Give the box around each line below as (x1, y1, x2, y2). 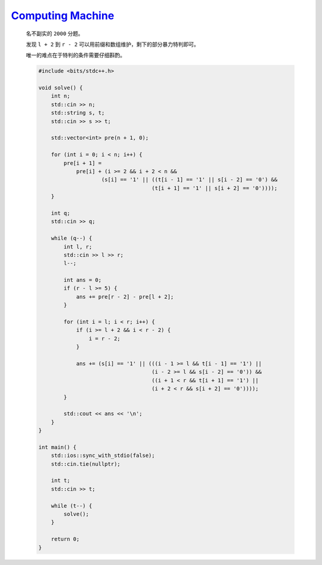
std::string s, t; (51, 109, 105, 116)
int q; (51, 210, 70, 216)
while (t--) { (51, 502, 92, 509)
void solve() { (38, 84, 83, 91)
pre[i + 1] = (63, 159, 102, 167)
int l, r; (63, 243, 92, 250)
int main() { (38, 444, 77, 450)
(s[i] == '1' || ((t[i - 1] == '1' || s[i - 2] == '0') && (101, 176, 278, 183)
